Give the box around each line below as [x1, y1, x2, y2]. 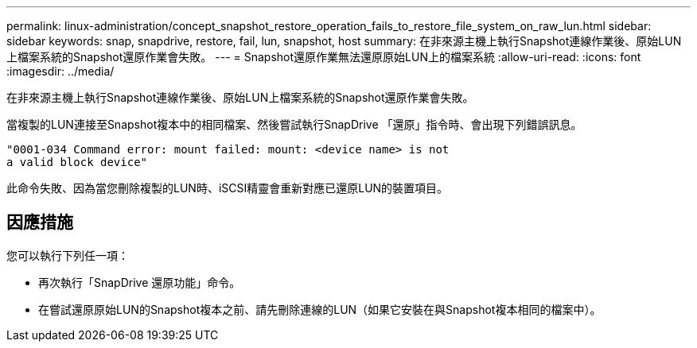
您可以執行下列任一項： [6, 248, 129, 262]
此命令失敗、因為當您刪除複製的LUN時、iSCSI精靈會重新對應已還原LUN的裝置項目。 [6, 181, 449, 195]
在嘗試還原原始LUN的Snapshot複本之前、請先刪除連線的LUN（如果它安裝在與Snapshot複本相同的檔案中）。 [38, 302, 602, 316]
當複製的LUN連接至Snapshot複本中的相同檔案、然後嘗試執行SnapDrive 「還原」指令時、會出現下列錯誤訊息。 [6, 118, 582, 131]
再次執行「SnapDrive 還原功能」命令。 [38, 275, 241, 289]
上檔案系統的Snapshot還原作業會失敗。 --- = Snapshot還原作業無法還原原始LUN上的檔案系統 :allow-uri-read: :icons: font [6, 50, 641, 64]
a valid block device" [6, 156, 148, 168]
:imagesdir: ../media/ [6, 64, 115, 78]
